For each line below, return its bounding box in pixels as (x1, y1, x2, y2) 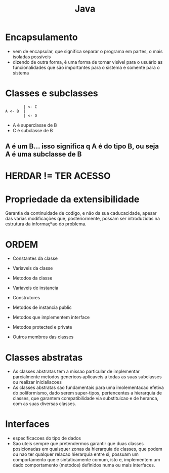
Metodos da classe (12, 275, 53, 281)
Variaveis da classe (12, 265, 53, 271)
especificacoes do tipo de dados (12, 435, 81, 441)
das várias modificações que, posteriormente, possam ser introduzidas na (5, 216, 160, 222)
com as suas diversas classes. (12, 401, 76, 407)
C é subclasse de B (12, 127, 53, 133)
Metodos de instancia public (12, 304, 72, 310)
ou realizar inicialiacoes (12, 379, 62, 385)
